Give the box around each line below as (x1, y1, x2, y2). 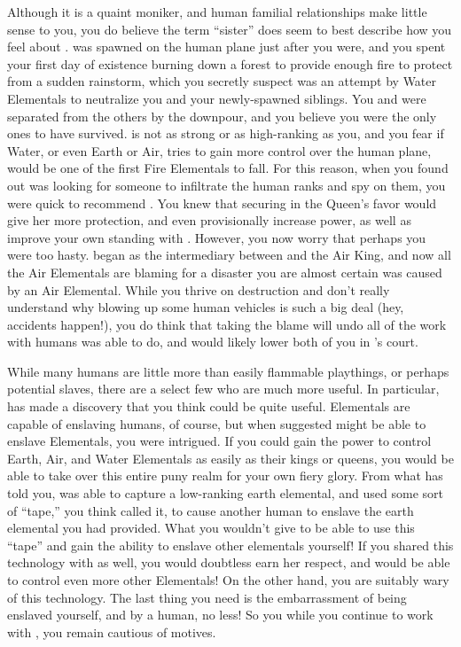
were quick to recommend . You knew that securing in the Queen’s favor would (7, 193, 437, 212)
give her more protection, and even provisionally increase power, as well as (7, 211, 411, 230)
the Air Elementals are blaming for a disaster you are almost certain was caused (7, 262, 442, 281)
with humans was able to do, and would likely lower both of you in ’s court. (7, 332, 418, 351)
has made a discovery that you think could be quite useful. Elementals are (7, 397, 410, 416)
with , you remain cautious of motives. (7, 622, 216, 641)
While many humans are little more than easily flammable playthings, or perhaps (7, 362, 449, 380)
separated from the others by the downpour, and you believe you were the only (7, 106, 437, 125)
